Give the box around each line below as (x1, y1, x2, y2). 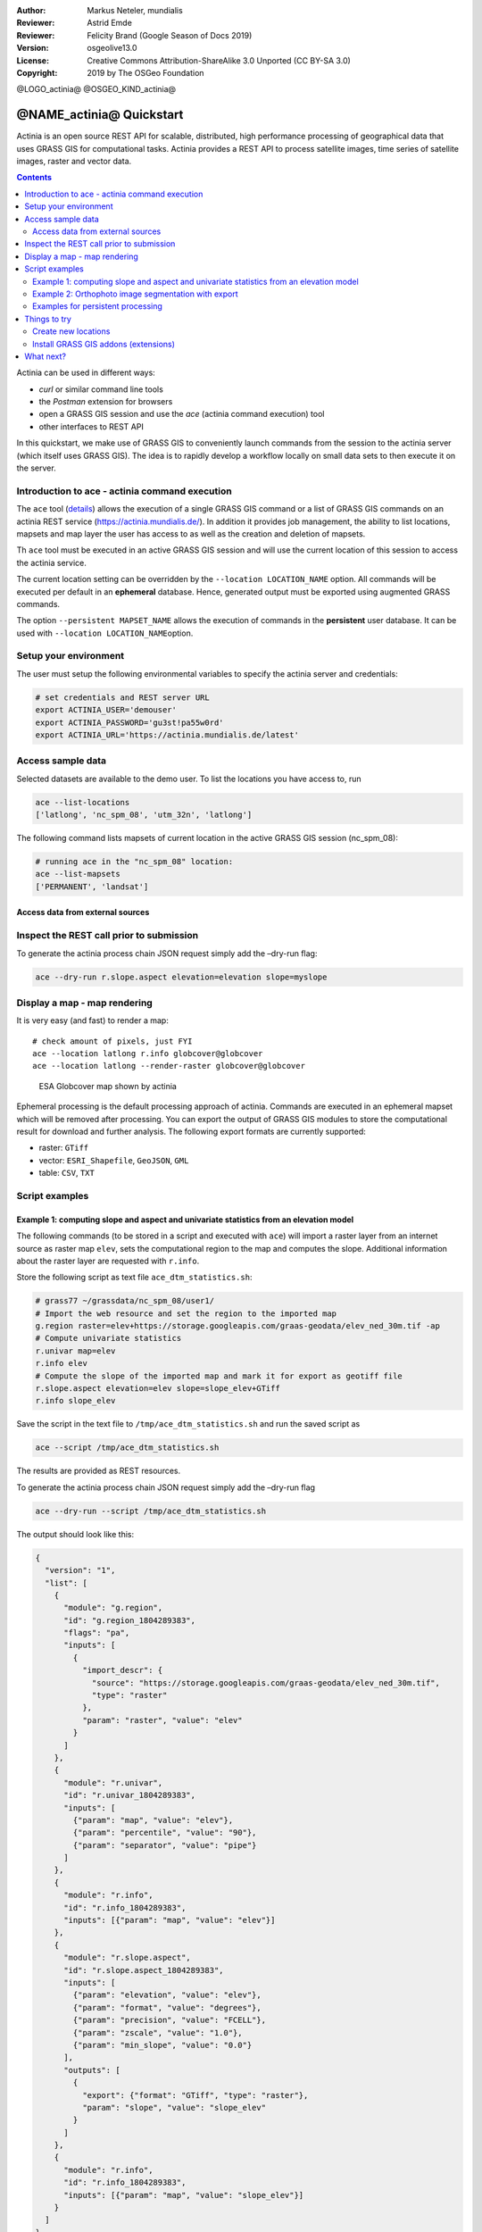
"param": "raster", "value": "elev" (81, 1715, 243, 1725)
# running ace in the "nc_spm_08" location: (35, 857, 234, 867)
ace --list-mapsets (35, 869, 120, 879)
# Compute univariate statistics (35, 1333, 182, 1344)
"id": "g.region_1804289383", (63, 1615, 196, 1625)
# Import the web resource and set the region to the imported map (35, 1308, 337, 1319)
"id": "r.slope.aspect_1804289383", (63, 1965, 224, 1975)
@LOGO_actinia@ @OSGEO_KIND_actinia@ (16, 84, 177, 95)
